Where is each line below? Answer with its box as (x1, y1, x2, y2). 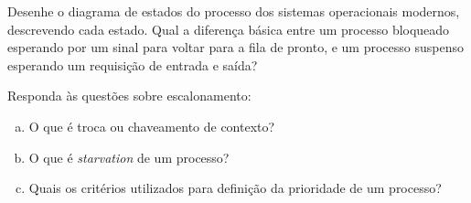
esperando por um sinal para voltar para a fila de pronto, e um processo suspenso (7, 37, 464, 57)
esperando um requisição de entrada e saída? (7, 55, 258, 74)
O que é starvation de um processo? (28, 147, 230, 166)
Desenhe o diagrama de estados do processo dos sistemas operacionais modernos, (7, 2, 460, 20)
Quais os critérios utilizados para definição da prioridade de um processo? (28, 178, 442, 198)
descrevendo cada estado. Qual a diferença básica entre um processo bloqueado (7, 19, 450, 38)
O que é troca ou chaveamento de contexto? (28, 116, 275, 135)
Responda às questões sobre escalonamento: (7, 86, 252, 105)
